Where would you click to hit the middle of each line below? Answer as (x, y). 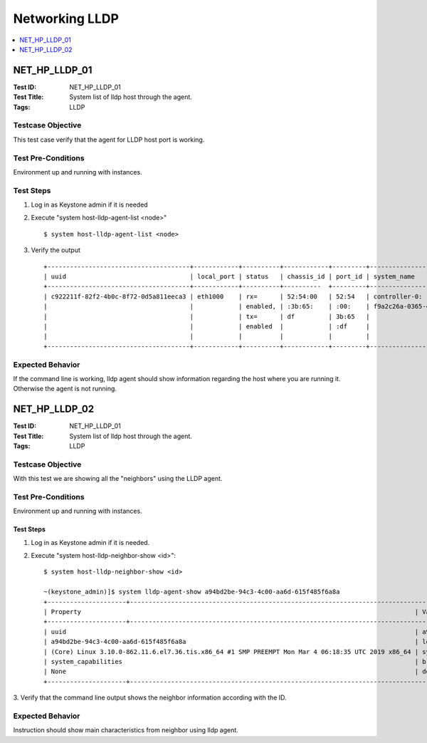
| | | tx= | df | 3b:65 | (207, 316)
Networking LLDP (66, 19)
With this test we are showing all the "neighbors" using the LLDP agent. (118, 479)
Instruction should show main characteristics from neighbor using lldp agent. (126, 730)
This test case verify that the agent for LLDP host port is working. (109, 140)
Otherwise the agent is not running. (65, 389)
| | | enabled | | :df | (207, 326)
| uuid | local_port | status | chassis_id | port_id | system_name (230, 277)
